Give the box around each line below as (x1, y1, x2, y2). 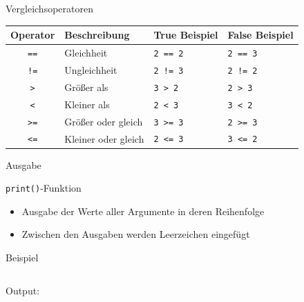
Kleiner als (64, 97, 110, 111)
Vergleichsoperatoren (6, 1, 93, 15)
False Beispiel (227, 28, 294, 42)
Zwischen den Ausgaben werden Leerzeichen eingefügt (21, 227, 250, 241)
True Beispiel (153, 28, 218, 42)
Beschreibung (64, 28, 130, 42)
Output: (6, 283, 40, 297)
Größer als (64, 79, 108, 94)
